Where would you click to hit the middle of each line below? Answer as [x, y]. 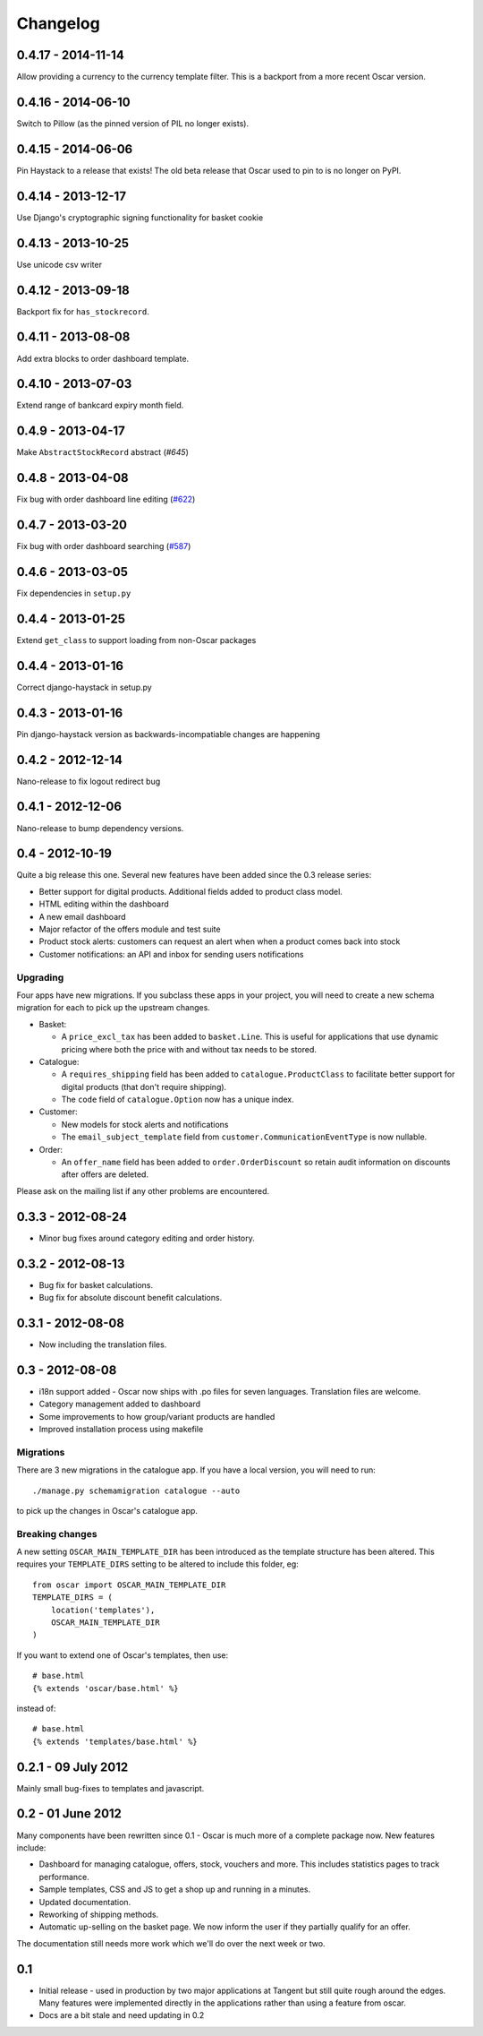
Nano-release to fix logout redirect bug [89, 781]
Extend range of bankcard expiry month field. [100, 405]
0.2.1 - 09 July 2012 [72, 1767]
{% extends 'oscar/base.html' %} [106, 1688]
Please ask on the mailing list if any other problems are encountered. [143, 1190]
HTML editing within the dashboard [104, 904]
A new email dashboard [82, 916]
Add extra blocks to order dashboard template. [103, 358]
